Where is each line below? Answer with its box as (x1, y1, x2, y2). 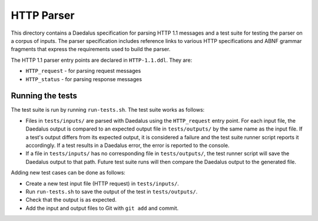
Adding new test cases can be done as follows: (11, 169, 126, 176)
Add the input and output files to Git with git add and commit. (25, 205, 179, 212)
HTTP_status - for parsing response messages (25, 75, 143, 82)
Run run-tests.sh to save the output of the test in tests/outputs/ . (25, 188, 198, 195)
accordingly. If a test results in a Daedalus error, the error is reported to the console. (25, 142, 230, 149)
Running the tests (11, 91, 78, 101)
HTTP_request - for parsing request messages (25, 68, 141, 75)
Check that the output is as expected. (25, 196, 117, 203)
